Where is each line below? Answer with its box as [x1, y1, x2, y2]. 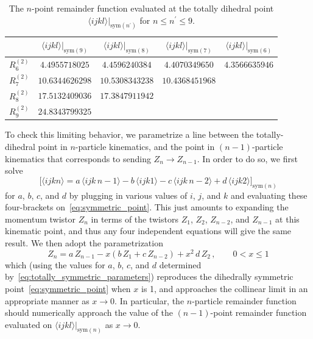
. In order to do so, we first [197, 152, 298, 165]
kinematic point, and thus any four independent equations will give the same [5, 224, 292, 237]
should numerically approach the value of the [5, 306, 173, 319]
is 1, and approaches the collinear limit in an [141, 282, 308, 294]
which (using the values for [5, 258, 105, 271]
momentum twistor [5, 212, 76, 225]
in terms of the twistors [91, 212, 178, 225]
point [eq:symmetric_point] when [5, 282, 131, 294]
